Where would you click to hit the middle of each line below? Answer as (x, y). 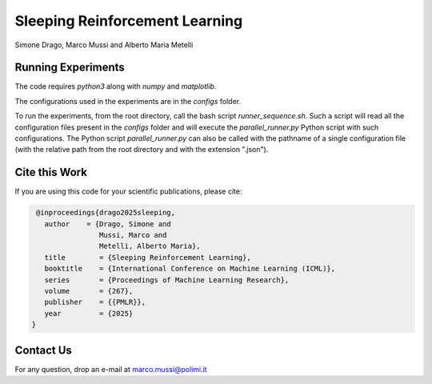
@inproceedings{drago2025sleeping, (106, 213)
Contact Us (43, 350)
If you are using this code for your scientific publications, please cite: (128, 191)
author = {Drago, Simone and (108, 224)
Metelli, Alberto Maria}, (150, 246)
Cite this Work (51, 172)
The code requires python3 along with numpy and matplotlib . (116, 86)
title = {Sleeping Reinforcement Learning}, (148, 257)
